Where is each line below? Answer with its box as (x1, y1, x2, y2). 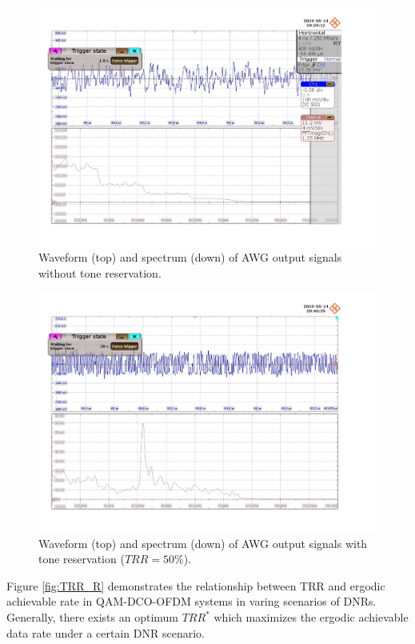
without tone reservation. (38, 264, 162, 281)
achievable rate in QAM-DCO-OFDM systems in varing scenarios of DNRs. (6, 593, 377, 610)
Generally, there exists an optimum (6, 609, 178, 626)
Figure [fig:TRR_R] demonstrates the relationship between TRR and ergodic (6, 577, 385, 594)
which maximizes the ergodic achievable (213, 609, 409, 626)
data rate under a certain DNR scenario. (6, 624, 205, 641)
